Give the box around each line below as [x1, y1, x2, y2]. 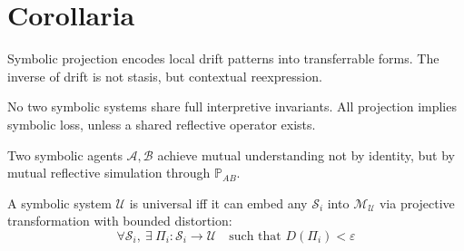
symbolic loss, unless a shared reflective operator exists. [7, 114, 316, 133]
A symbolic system [7, 193, 112, 212]
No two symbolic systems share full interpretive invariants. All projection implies [7, 97, 457, 116]
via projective [379, 193, 455, 212]
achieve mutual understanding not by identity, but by [157, 145, 455, 164]
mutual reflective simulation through [7, 163, 211, 182]
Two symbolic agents [7, 145, 123, 164]
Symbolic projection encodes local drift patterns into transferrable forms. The [7, 49, 439, 68]
